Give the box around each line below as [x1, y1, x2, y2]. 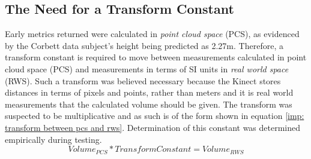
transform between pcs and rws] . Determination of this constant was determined [5, 121, 301, 133]
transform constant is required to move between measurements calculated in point [5, 51, 307, 63]
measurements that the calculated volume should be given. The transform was [5, 97, 292, 110]
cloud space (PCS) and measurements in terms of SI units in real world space [5, 62, 289, 75]
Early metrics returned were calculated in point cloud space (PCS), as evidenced [5, 27, 300, 40]
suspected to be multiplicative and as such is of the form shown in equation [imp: [5, 109, 304, 122]
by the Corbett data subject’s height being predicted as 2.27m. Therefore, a [5, 39, 283, 51]
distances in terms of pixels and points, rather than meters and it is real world [5, 86, 294, 99]
